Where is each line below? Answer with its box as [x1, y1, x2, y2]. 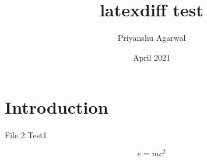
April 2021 [132, 51, 171, 63]
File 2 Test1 [5, 129, 47, 141]
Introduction [5, 95, 108, 119]
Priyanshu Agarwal [117, 32, 186, 44]
